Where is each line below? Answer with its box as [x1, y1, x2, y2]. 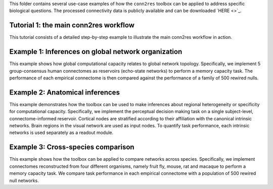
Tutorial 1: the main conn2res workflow [9, 21, 135, 30]
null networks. [9, 177, 39, 183]
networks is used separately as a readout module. [9, 129, 114, 136]
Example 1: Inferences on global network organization [9, 48, 183, 56]
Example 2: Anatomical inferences [9, 88, 120, 97]
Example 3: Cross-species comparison [9, 143, 134, 152]
